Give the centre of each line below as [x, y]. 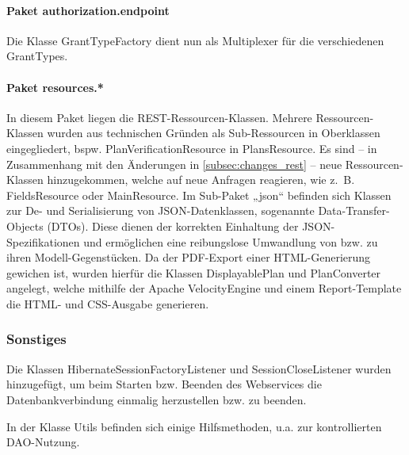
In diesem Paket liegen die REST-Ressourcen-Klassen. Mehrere [159, 117]
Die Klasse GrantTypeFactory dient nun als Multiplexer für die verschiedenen [195, 40]
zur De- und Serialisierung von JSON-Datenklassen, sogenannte [161, 210]
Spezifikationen [43, 241]
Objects [25, 226]
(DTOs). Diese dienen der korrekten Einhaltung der [173, 226]
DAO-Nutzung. [43, 442]
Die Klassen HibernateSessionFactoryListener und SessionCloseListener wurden [199, 368]
